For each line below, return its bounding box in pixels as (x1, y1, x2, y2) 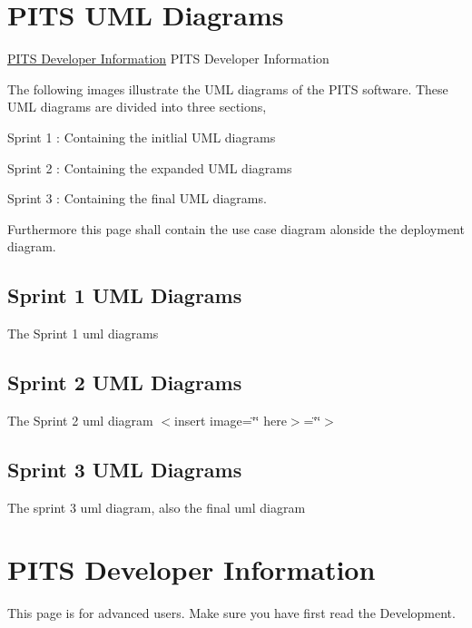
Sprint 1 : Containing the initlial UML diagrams (7, 127, 276, 146)
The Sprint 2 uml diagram (7, 410, 153, 429)
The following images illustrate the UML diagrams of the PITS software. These (7, 79, 448, 98)
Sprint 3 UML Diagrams (7, 455, 242, 483)
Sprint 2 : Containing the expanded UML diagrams (7, 158, 292, 177)
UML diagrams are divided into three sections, (7, 97, 267, 116)
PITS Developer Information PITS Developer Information (7, 49, 329, 68)
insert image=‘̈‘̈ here (174, 410, 287, 429)
